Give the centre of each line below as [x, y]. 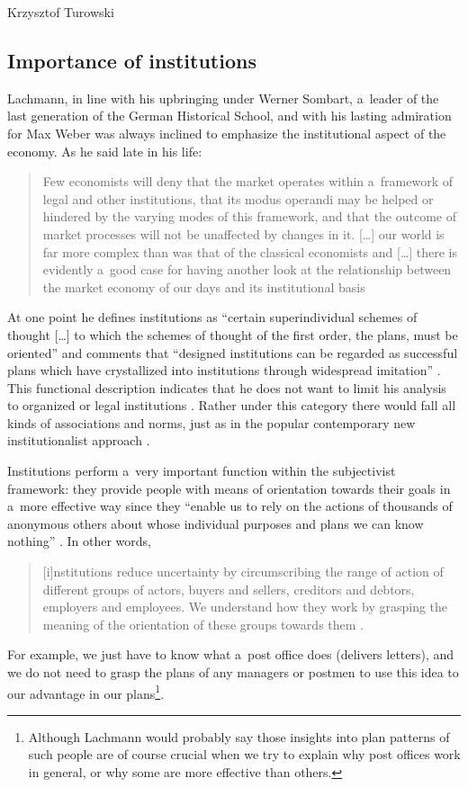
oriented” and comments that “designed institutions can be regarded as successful [233, 352]
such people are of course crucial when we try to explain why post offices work [244, 754]
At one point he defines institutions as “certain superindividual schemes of [212, 317]
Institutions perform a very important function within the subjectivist [202, 471]
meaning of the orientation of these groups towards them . [203, 624]
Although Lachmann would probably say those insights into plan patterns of [239, 736]
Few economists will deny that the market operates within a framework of [247, 181]
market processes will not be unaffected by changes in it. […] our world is [243, 233]
